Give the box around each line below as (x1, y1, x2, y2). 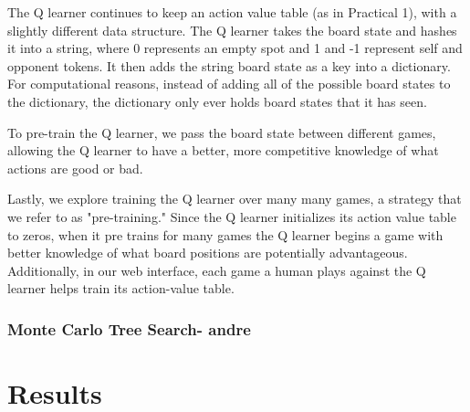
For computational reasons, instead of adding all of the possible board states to (7, 74, 451, 93)
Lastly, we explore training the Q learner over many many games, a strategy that (7, 189, 462, 208)
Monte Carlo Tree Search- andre (7, 317, 251, 340)
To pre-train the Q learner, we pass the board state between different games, (7, 122, 436, 142)
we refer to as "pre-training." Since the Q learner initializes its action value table (7, 206, 456, 226)
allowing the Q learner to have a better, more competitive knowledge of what (7, 141, 439, 160)
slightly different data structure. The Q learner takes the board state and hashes (7, 20, 457, 39)
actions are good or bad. (7, 158, 143, 177)
